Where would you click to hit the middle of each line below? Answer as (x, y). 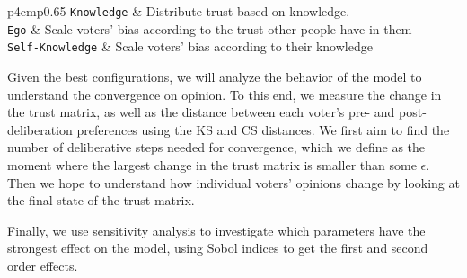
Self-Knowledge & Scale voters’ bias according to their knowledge (190, 46)
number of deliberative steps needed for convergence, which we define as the (216, 147)
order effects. (43, 265)
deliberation (40, 129)
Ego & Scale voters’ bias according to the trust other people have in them (210, 28)
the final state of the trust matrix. (101, 200)
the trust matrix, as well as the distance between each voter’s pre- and (201, 112)
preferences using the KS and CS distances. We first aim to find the (263, 129)
